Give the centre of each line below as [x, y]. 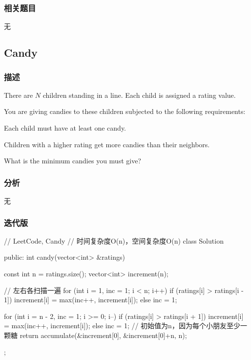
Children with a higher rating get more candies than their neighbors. [107, 144]
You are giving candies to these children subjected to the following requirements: [125, 111]
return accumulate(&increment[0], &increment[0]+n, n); [103, 335]
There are [19, 95]
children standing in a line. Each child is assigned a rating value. [139, 95]
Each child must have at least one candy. [65, 128]
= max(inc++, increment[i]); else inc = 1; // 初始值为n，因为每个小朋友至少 [122, 326]
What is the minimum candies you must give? [73, 161]
